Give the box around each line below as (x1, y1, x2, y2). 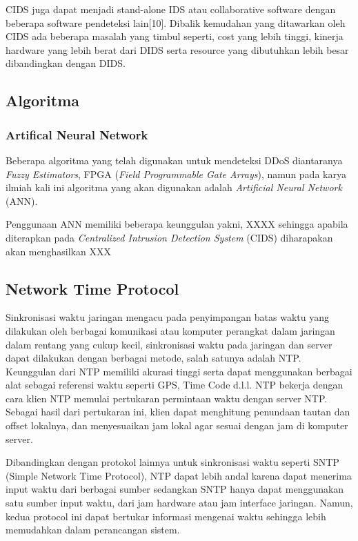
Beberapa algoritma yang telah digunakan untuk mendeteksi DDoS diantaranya (6, 153, 343, 167)
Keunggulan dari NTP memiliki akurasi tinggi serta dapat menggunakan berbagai (6, 364, 352, 378)
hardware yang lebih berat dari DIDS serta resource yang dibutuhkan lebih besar (6, 42, 349, 57)
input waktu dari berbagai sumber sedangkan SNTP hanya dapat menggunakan (6, 482, 344, 496)
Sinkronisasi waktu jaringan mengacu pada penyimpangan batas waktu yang (6, 310, 329, 324)
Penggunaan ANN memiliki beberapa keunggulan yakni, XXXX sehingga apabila (6, 217, 348, 231)
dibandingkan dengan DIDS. (6, 56, 126, 70)
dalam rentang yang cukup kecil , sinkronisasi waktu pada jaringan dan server (6, 337, 332, 351)
